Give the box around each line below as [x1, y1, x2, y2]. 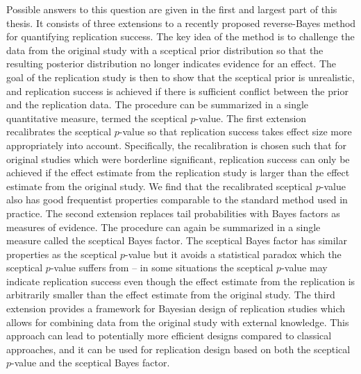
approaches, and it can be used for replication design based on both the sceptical [6, 341, 351, 356]
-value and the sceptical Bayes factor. [11, 355, 170, 370]
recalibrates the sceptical [6, 124, 112, 139]
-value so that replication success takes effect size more [119, 124, 352, 139]
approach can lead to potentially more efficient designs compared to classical [6, 328, 332, 343]
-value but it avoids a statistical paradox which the [125, 246, 342, 261]
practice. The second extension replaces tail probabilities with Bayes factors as [6, 205, 340, 220]
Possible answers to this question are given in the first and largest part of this [6, 2, 337, 16]
